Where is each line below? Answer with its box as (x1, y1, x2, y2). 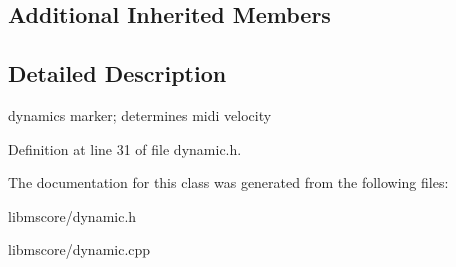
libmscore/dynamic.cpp (8, 239, 151, 260)
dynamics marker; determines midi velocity (8, 104, 272, 125)
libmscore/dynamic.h (8, 205, 137, 226)
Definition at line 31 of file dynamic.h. (8, 138, 242, 159)
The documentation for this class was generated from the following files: (8, 172, 449, 193)
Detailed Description (8, 58, 227, 89)
